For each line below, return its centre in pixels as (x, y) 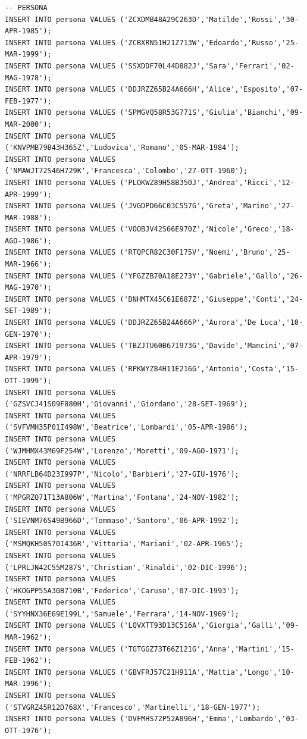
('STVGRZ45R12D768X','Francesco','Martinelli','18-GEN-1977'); (133, 707)
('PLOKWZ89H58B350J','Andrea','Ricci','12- (207, 182)
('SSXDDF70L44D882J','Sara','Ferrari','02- (207, 66)
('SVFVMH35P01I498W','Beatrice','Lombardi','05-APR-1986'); (126, 428)
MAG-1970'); (28, 288)
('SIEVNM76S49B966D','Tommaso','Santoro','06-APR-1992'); (122, 521)
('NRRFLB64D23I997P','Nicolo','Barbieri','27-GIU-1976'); (122, 474)
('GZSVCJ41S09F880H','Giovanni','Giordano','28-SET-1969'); (126, 404)
